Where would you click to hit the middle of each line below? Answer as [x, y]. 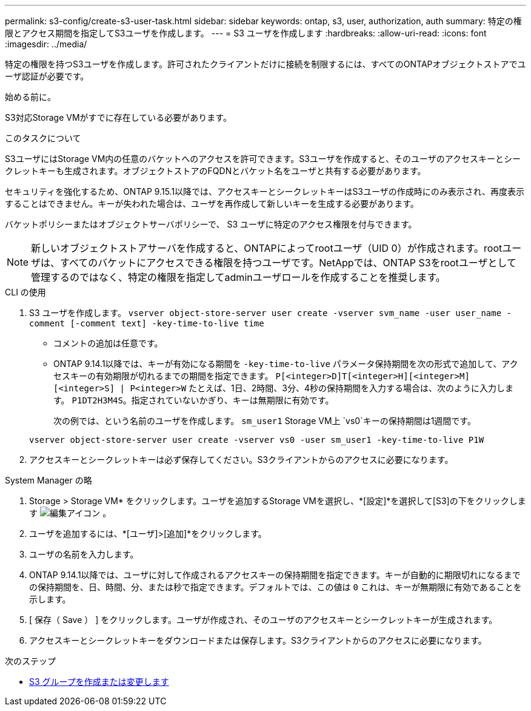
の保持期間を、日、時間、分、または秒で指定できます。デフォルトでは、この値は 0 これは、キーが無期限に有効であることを [276, 587]
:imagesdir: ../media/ [46, 44]
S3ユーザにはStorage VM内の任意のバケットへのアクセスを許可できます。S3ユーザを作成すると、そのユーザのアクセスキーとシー [263, 159]
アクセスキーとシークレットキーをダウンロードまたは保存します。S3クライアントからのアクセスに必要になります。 [258, 640]
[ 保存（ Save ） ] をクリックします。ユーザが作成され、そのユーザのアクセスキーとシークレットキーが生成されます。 [263, 620]
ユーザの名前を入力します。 [84, 554]
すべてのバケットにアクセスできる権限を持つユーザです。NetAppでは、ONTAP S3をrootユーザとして [289, 263]
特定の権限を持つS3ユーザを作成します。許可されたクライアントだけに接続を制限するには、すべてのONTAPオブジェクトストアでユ [265, 64]
